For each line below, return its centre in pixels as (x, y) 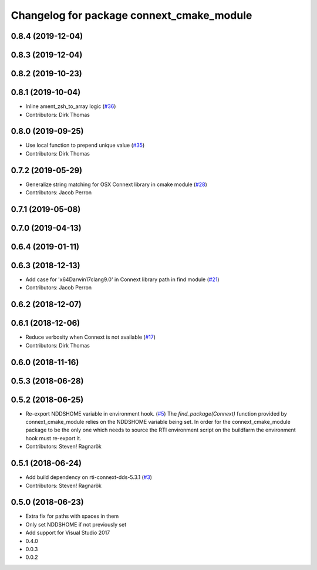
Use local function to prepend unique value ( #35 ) (85, 145)
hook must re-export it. (53, 438)
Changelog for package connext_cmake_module (131, 15)
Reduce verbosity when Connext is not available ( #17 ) (90, 337)
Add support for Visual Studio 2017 (68, 533)
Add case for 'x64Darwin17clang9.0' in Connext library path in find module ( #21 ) (122, 279)
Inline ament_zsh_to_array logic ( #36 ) (71, 106)
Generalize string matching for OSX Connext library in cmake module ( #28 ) (117, 184)
